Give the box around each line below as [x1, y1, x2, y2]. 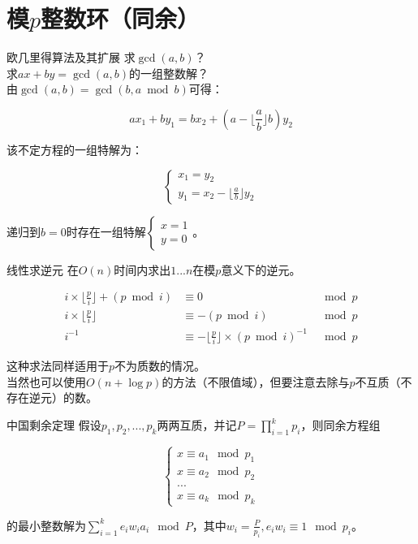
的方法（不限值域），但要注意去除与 [162, 373, 350, 390]
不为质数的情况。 [114, 357, 206, 374]
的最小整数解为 [6, 516, 86, 533]
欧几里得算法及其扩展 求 [6, 49, 136, 66]
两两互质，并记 [157, 417, 237, 434]
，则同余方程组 [300, 417, 381, 434]
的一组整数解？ [128, 64, 209, 81]
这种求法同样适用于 [6, 357, 109, 374]
